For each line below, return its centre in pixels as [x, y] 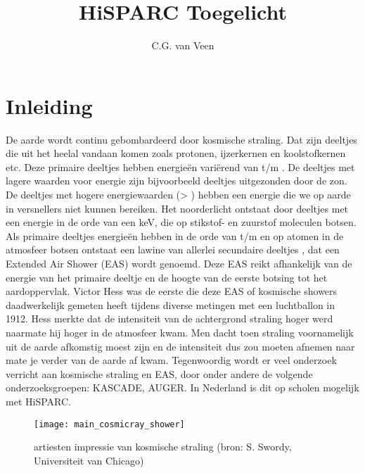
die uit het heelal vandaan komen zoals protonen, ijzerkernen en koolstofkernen [176, 153]
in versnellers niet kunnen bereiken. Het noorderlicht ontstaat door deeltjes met [177, 208]
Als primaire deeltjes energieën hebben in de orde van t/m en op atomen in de [175, 235]
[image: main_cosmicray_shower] [109, 424]
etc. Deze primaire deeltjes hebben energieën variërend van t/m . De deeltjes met [180, 166]
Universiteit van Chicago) [89, 460]
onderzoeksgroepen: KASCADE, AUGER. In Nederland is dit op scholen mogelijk [182, 387]
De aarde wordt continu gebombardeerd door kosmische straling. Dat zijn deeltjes [181, 139]
